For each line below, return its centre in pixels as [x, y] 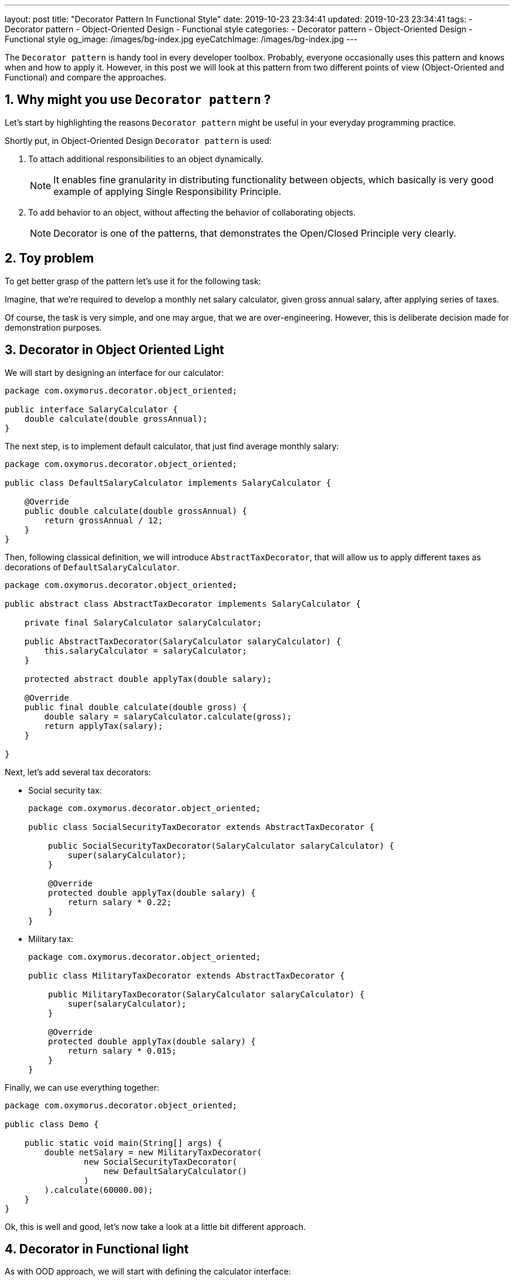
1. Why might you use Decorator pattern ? [138, 100]
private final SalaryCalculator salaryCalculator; [143, 622]
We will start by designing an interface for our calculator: [114, 372]
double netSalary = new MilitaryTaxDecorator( [153, 1152]
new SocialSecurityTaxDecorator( [160, 1161]
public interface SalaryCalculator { [92, 409]
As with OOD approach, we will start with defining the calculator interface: [148, 1272]
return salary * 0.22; [120, 902]
